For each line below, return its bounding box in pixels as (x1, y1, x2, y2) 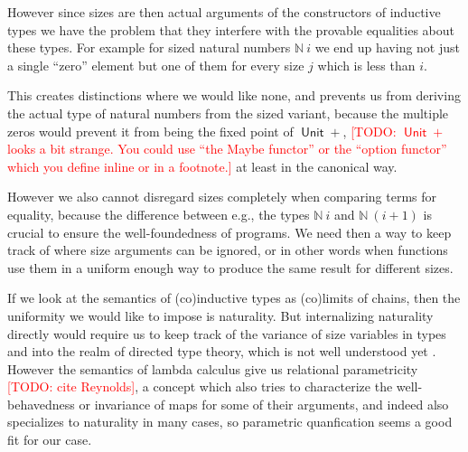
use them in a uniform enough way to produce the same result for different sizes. (7, 258, 454, 277)
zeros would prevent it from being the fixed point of (7, 121, 294, 140)
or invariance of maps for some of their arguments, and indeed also (79, 394, 449, 413)
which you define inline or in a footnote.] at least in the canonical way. (7, 156, 398, 175)
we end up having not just (314, 38, 461, 57)
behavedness (7, 394, 75, 413)
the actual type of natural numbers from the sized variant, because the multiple (7, 103, 449, 122)
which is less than (317, 55, 416, 74)
